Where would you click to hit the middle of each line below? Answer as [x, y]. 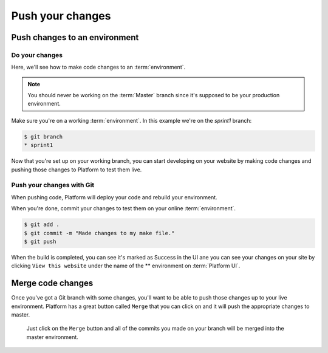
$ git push [40, 241]
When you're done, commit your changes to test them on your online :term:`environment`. [124, 208]
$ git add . [42, 224]
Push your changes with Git [53, 185]
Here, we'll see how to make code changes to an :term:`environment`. [98, 67]
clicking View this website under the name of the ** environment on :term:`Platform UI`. [126, 266]
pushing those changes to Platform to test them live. [77, 170]
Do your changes [37, 55]
